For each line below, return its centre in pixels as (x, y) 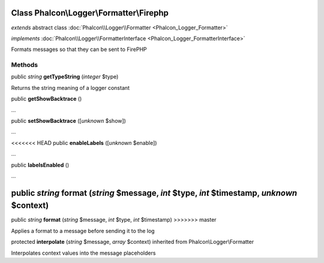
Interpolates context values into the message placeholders (83, 253)
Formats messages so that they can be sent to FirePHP (79, 49)
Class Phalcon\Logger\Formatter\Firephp (90, 13)
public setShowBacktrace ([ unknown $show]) (68, 121)
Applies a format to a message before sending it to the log (83, 231)
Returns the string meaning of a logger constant (70, 87)
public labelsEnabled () (40, 165)
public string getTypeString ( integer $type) (65, 77)
